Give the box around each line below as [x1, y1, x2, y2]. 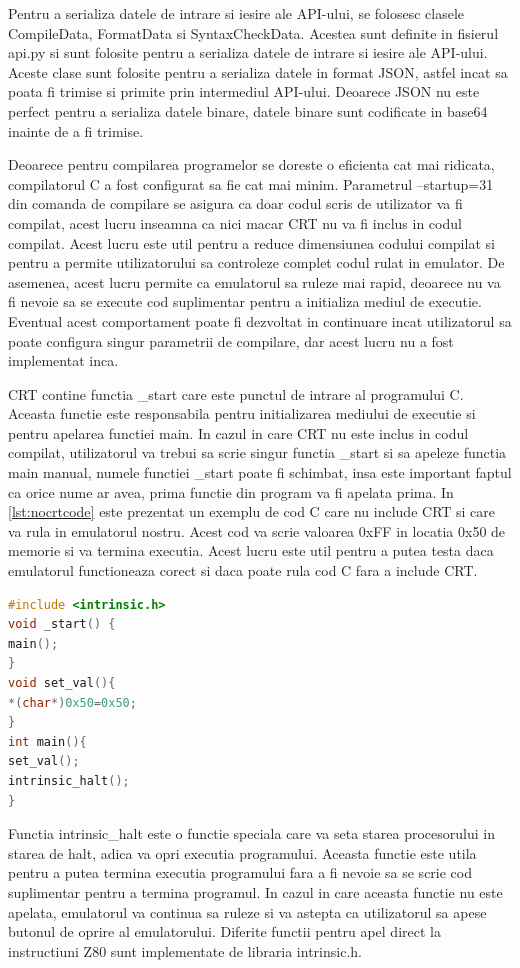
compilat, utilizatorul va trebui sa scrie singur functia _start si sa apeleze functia [8, 442, 507, 463]
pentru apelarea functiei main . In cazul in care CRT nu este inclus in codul [8, 422, 469, 443]
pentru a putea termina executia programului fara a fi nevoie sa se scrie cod [8, 862, 473, 883]
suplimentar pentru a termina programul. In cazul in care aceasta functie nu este [8, 881, 503, 902]
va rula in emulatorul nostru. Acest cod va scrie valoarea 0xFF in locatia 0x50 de [8, 520, 506, 541]
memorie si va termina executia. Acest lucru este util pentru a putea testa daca [8, 540, 494, 561]
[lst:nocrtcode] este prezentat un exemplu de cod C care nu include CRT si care [8, 501, 496, 522]
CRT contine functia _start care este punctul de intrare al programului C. [8, 383, 464, 404]
